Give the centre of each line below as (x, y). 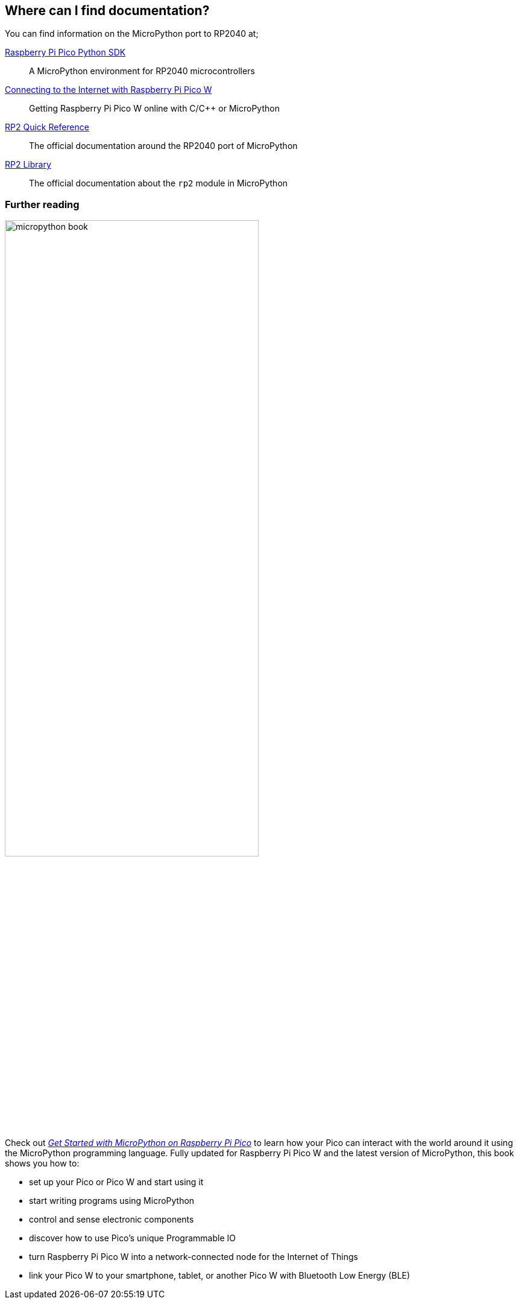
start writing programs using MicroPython (112, 1200)
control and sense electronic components (112, 1219)
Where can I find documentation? (107, 11)
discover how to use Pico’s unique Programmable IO (132, 1238)
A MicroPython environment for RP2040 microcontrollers (142, 71)
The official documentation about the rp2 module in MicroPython (159, 183)
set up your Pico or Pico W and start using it (116, 1182)
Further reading (42, 204)
